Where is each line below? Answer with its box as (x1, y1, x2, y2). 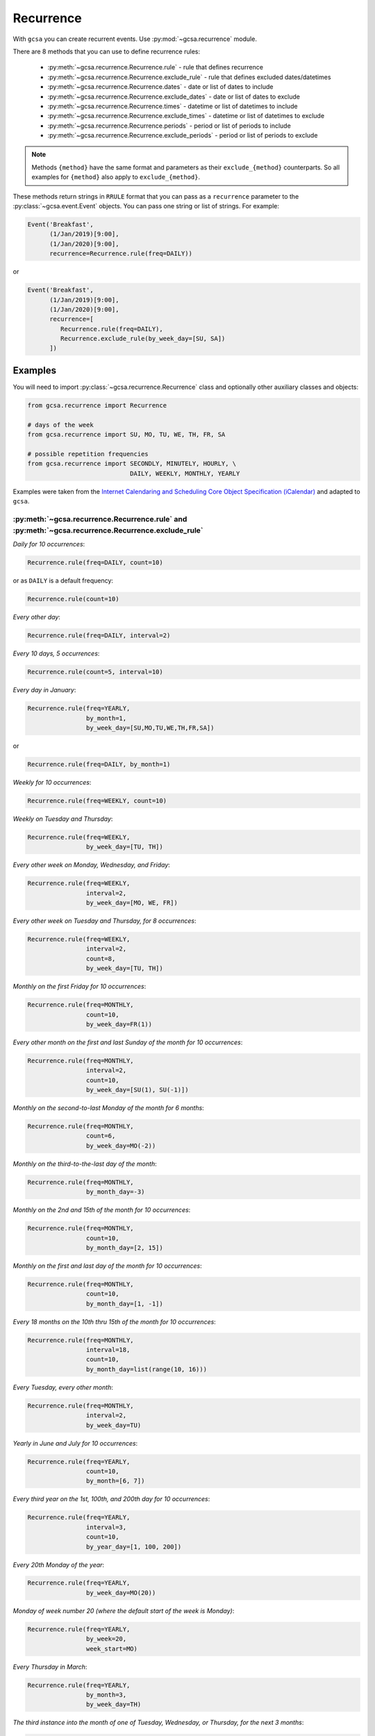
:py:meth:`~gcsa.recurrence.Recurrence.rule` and (12, 514, 187, 524)
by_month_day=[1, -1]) (85, 1299, 163, 1308)
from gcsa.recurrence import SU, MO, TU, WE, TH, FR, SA (27, 431, 226, 439)
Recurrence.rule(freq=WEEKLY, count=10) (27, 796, 167, 805)
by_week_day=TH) (85, 1701, 142, 1708)
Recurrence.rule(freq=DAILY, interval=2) (27, 632, 171, 640)
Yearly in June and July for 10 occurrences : (12, 1439, 138, 1447)
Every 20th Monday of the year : (12, 1560, 104, 1569)
